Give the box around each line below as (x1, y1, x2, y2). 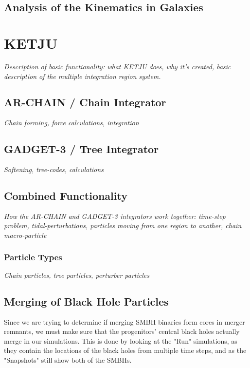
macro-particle (4, 230, 47, 240)
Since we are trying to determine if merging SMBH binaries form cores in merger (4, 316, 245, 327)
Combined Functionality (4, 188, 127, 203)
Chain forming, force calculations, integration (4, 117, 139, 128)
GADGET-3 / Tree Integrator (4, 141, 159, 156)
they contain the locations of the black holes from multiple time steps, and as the (4, 345, 247, 355)
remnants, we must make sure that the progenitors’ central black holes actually (4, 326, 240, 336)
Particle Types (4, 251, 62, 263)
